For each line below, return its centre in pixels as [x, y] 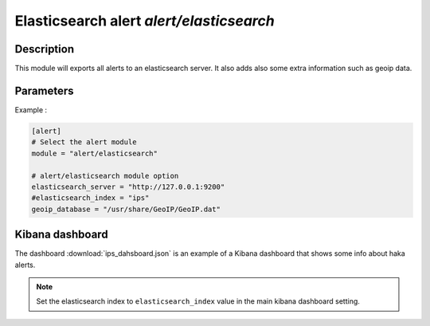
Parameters [44, 90]
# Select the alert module [84, 142]
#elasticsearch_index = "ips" [90, 198]
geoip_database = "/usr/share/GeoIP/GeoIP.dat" [126, 209]
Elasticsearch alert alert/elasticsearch [145, 21]
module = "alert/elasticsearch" [95, 153]
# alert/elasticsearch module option [105, 176]
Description [45, 49]
